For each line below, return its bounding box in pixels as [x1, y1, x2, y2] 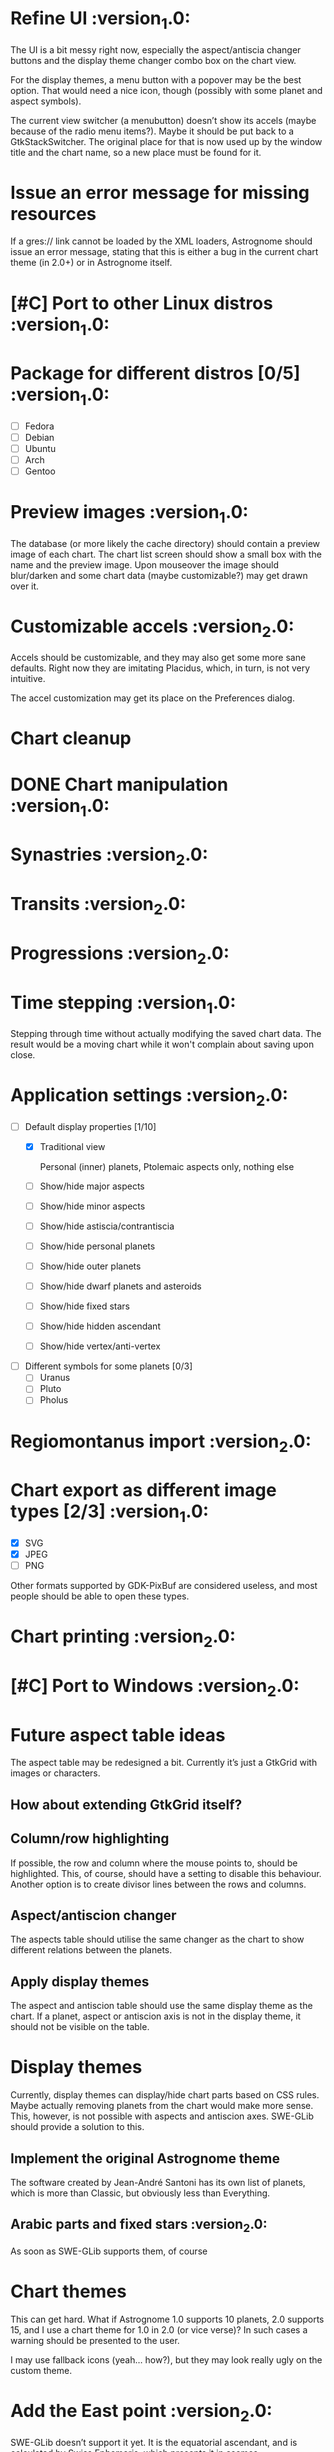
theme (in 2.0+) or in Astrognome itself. [10, 257, 173, 269]
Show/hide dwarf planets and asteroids [39, 1280, 202, 1292]
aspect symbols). [10, 95, 82, 107]
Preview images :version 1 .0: [10, 501, 249, 527]
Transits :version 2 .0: [10, 893, 187, 919]
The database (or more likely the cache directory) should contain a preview [10, 537, 321, 549]
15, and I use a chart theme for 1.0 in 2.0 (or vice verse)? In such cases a [10, 2323, 308, 2336]
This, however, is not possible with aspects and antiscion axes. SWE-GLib [10, 2110, 314, 2122]
